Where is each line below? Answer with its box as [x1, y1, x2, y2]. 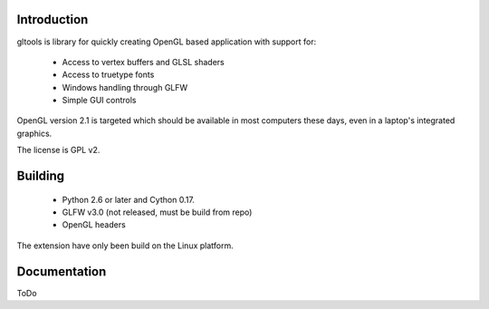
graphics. [16, 128, 53, 139]
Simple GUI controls [62, 95, 137, 106]
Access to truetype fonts [62, 69, 155, 81]
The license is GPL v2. [16, 145, 101, 156]
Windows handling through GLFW [62, 82, 188, 92]
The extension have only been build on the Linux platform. [16, 240, 235, 251]
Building [16, 169, 65, 184]
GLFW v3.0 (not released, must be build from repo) [62, 207, 253, 217]
